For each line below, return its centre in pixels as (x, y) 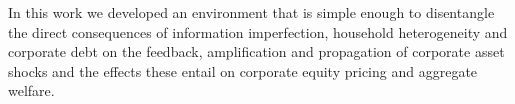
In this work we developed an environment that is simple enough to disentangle (251, 12)
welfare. (31, 90)
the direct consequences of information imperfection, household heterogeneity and (258, 31)
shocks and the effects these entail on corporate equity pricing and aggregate (243, 70)
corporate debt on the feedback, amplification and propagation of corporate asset (256, 51)
